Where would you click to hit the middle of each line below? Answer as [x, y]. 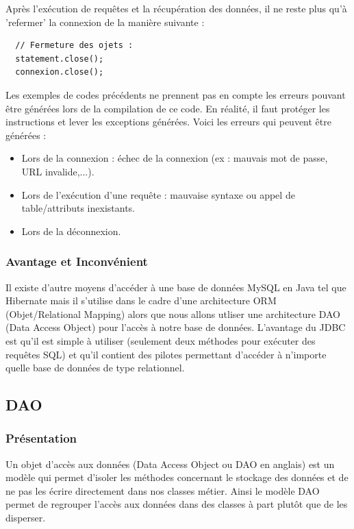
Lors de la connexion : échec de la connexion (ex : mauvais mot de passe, [175, 158]
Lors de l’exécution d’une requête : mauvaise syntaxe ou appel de [158, 194]
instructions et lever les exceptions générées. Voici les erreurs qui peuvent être [168, 122]
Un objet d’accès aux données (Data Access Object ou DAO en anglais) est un [170, 464]
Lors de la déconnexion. [71, 231]
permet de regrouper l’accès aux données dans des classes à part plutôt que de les [177, 504]
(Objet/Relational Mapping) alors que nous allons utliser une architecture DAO [173, 313]
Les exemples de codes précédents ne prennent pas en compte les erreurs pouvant [176, 94]
